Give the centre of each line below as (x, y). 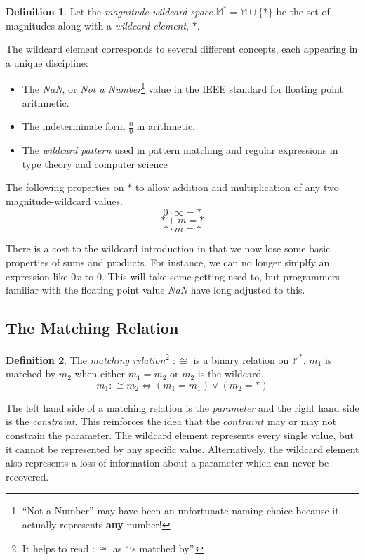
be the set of (303, 11)
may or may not (301, 421)
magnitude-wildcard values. (64, 201)
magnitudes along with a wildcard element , (97, 25)
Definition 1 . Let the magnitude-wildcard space (109, 11)
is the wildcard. (231, 373)
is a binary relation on (241, 359)
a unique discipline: (47, 62)
